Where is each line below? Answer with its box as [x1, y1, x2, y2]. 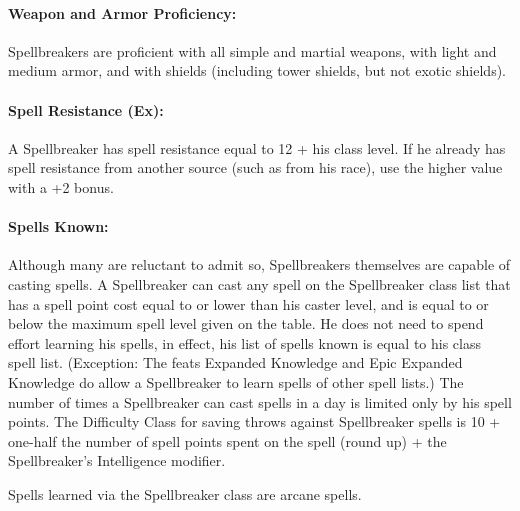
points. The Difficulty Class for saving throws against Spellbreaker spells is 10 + [8, 411, 501, 432]
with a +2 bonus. [8, 176, 114, 197]
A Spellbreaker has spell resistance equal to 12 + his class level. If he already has [8, 137, 506, 158]
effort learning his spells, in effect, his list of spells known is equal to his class [8, 332, 481, 353]
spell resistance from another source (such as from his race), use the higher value [8, 157, 503, 178]
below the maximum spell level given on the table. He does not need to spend [8, 313, 484, 334]
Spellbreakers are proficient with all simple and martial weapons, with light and [8, 40, 497, 61]
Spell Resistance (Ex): [8, 99, 164, 120]
